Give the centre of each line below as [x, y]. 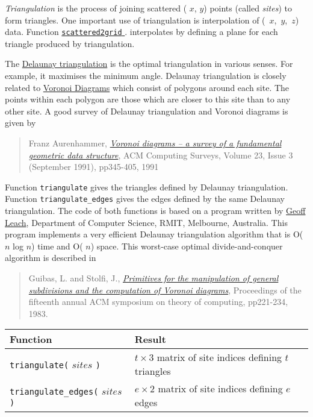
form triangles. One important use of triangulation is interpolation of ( [135, 20]
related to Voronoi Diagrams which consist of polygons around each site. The [147, 87]
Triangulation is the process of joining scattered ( [96, 8]
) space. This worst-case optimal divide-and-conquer [187, 246]
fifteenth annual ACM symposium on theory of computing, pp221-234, [158, 302]
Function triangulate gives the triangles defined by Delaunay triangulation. [147, 187]
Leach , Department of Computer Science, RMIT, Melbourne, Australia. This [146, 222]
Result [150, 339]
